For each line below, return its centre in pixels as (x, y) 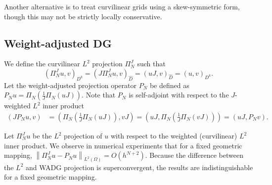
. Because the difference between (194, 155)
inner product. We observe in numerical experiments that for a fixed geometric (123, 145)
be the (42, 136)
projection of (83, 136)
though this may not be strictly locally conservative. (83, 16)
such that (151, 64)
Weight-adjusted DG (58, 43)
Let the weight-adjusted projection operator (70, 85)
